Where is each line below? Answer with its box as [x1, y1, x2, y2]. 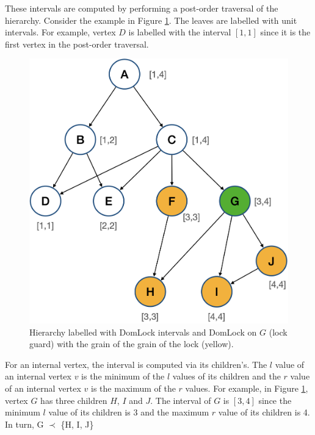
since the [258, 394, 292, 406]
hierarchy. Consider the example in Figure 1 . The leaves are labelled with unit [5, 13, 297, 26]
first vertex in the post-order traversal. [5, 37, 149, 50]
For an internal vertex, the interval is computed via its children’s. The [5, 358, 267, 370]
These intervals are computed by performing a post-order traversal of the [5, 2, 278, 14]
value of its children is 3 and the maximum [48, 406, 209, 419]
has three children [40, 394, 107, 406]
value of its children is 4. [218, 406, 310, 419]
